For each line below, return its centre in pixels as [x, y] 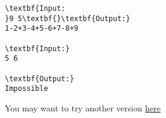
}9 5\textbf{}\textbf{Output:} [68, 18]
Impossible [27, 89]
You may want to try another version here [83, 107]
